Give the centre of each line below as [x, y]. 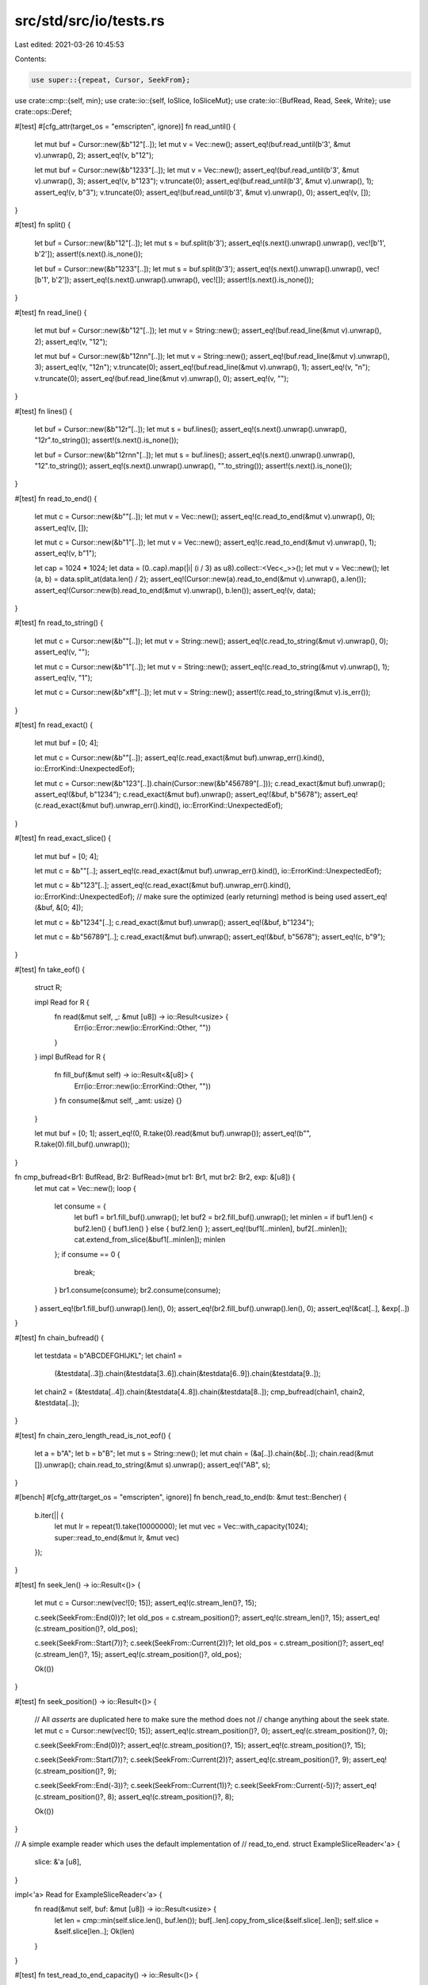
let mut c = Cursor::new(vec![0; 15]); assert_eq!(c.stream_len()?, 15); [145, 1603]
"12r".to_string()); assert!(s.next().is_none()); [107, 440]
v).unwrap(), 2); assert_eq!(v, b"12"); [94, 156]
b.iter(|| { [49, 1515]
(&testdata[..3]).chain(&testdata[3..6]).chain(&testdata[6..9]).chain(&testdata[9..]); [187, 1374]
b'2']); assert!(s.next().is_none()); [89, 254]
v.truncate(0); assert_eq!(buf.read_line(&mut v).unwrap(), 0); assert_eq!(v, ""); [162, 378]
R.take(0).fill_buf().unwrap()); [82, 1144]
